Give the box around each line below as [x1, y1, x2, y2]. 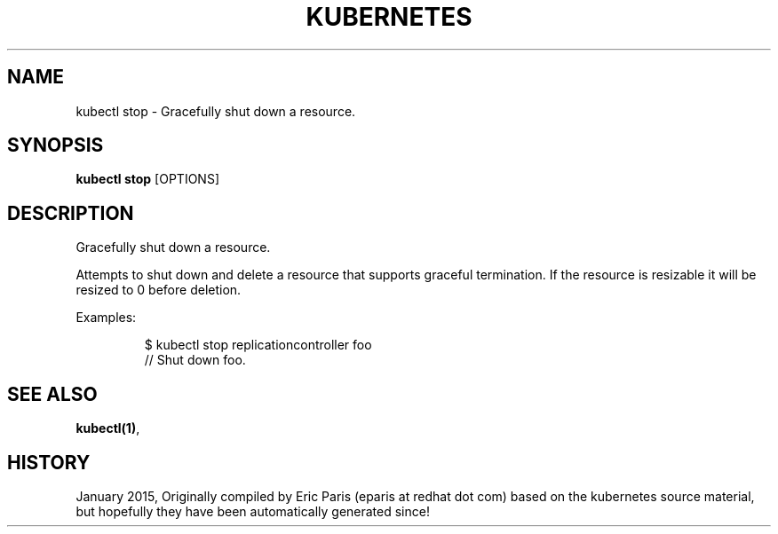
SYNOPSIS [7, 134, 104, 157]
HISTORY [7, 451, 91, 474]
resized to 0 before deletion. [75, 282, 242, 298]
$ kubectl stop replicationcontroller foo [144, 337, 372, 353]
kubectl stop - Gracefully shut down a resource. [75, 103, 356, 119]
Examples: [75, 310, 137, 326]
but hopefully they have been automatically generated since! [75, 503, 430, 519]
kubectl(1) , [75, 420, 140, 436]
